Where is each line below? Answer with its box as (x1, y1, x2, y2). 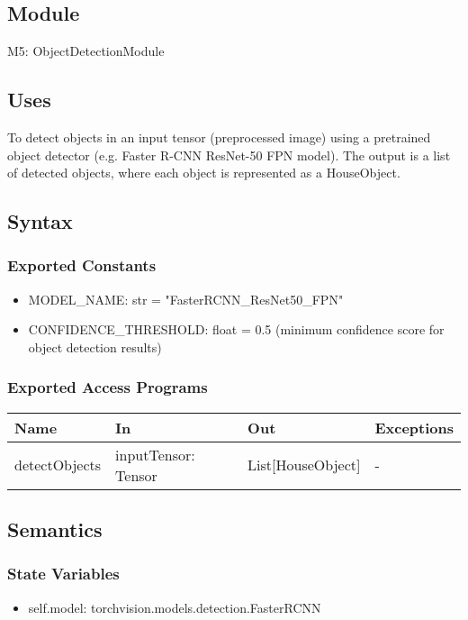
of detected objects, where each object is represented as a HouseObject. (7, 163, 400, 182)
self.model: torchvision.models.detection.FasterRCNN (28, 597, 321, 616)
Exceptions (374, 416, 454, 438)
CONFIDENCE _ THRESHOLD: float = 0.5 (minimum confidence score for (28, 320, 445, 339)
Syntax (7, 207, 73, 235)
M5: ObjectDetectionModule (7, 41, 165, 60)
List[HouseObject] (247, 454, 361, 476)
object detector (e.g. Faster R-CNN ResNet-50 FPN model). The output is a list (7, 145, 451, 164)
